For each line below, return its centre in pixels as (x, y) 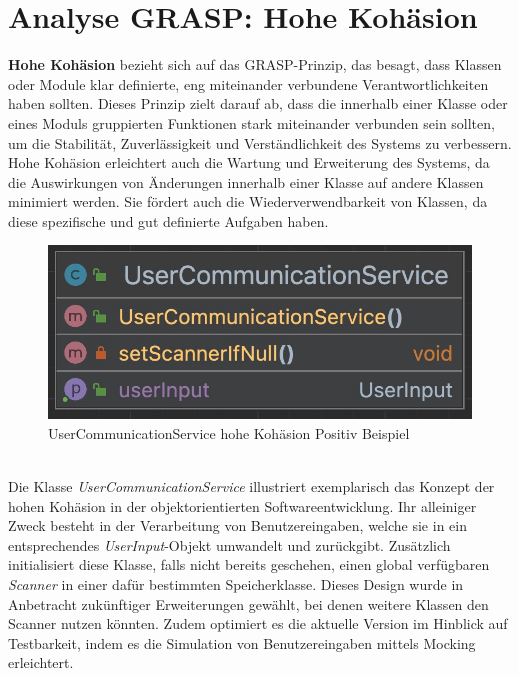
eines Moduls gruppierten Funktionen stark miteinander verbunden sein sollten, (251, 122)
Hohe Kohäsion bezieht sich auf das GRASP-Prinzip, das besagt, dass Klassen (255, 64)
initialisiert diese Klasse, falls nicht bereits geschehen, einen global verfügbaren (249, 564)
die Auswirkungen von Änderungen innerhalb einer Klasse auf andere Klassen (246, 181)
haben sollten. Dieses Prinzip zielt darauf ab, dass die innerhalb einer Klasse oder (258, 103)
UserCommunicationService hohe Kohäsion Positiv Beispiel (229, 432)
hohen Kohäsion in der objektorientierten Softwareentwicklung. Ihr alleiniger (242, 505)
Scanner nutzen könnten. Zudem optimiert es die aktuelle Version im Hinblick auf (258, 623)
